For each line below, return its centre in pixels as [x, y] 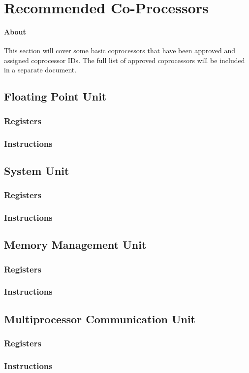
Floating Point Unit [55, 96]
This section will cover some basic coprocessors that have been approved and [120, 51]
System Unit [37, 170]
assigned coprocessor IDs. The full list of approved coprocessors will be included [124, 60]
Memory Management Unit [75, 245]
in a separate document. [40, 70]
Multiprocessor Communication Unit [100, 319]
